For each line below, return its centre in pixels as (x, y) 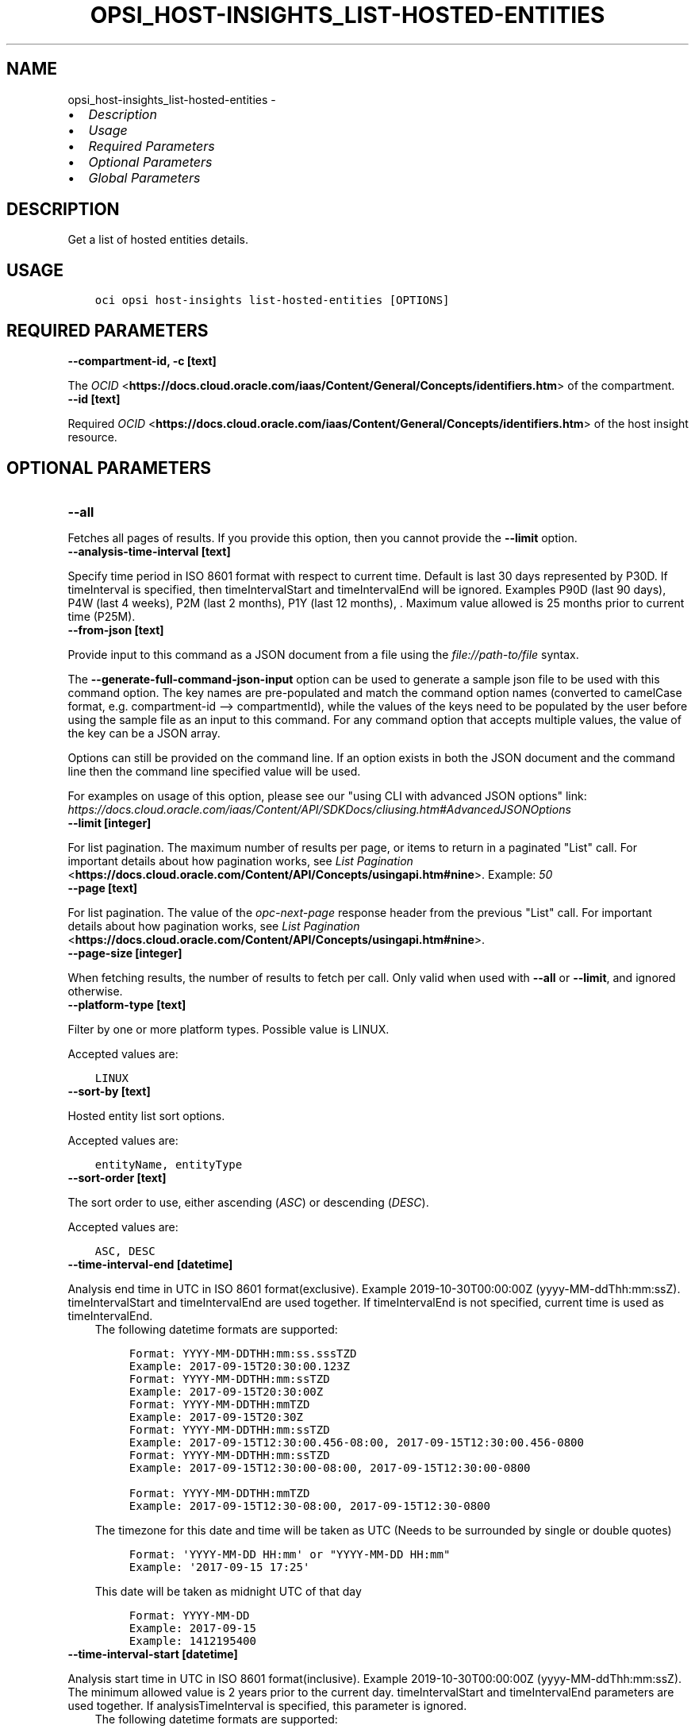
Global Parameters (144, 177)
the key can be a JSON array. (144, 733)
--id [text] (94, 399)
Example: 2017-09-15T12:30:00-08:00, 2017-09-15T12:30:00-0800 (330, 1467)
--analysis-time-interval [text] (149, 551)
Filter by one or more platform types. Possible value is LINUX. (228, 1029)
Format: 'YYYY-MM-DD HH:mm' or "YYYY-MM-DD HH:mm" (290, 1554)
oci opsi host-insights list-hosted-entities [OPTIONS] (272, 300)
